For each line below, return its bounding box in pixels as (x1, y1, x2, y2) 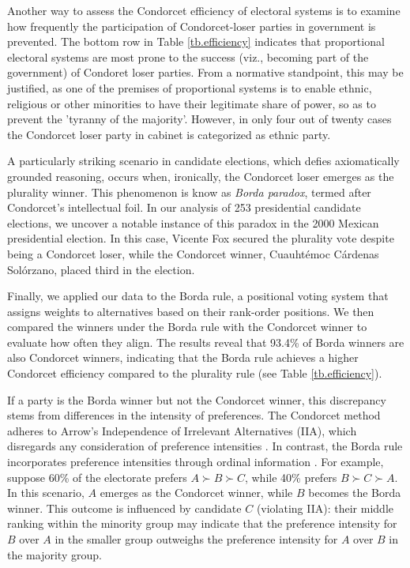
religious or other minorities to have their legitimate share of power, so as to (7, 95, 376, 111)
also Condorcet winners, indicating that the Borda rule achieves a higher (7, 349, 359, 366)
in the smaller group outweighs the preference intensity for (55, 531, 338, 547)
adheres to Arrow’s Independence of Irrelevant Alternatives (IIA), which (7, 422, 357, 438)
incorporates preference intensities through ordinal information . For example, (7, 453, 384, 470)
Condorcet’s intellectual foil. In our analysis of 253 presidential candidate (7, 199, 361, 216)
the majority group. (7, 546, 102, 562)
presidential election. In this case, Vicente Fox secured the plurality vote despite (7, 230, 394, 246)
